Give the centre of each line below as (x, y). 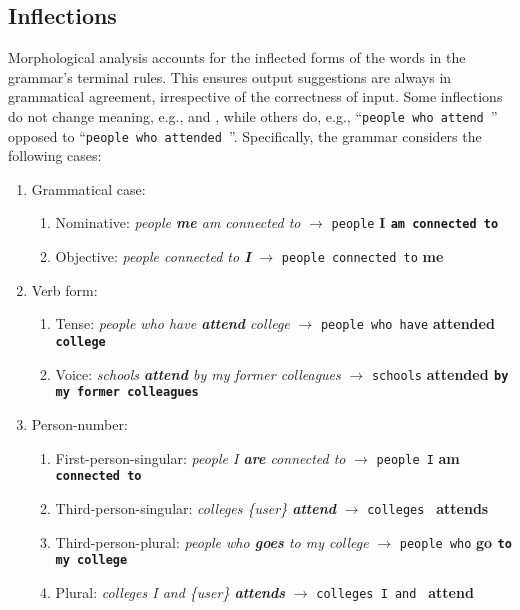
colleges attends (428, 507)
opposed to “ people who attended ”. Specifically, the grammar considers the (245, 135)
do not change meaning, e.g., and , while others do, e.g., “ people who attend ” (253, 115)
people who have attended (407, 323)
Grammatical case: (88, 188)
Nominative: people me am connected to (178, 222)
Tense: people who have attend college (172, 323)
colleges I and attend (395, 591)
